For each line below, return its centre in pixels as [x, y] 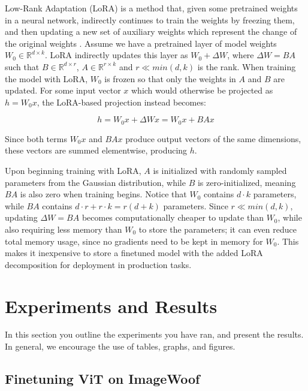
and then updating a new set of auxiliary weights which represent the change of [151, 31]
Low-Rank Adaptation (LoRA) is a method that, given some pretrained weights [151, 8]
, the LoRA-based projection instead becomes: [121, 102]
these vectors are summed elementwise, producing [96, 150]
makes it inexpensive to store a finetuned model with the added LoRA [134, 253]
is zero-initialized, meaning [247, 182]
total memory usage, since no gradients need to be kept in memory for [134, 241]
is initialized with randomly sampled [220, 170]
